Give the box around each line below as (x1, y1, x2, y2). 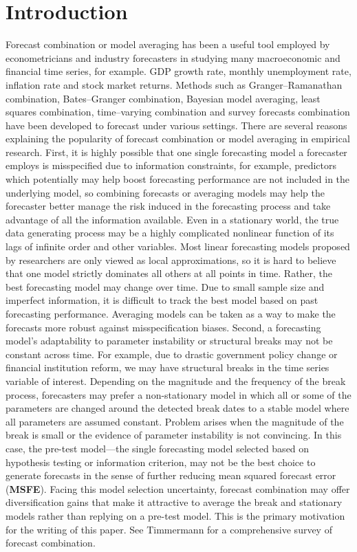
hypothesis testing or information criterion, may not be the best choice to (6, 454, 316, 469)
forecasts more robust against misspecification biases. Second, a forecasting (6, 320, 321, 334)
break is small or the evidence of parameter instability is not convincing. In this (6, 428, 342, 442)
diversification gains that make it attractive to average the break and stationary (6, 495, 343, 509)
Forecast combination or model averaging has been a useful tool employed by (6, 37, 330, 52)
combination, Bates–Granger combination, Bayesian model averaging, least (6, 91, 321, 105)
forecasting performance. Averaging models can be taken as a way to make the (6, 307, 336, 320)
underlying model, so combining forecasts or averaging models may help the (6, 185, 325, 199)
